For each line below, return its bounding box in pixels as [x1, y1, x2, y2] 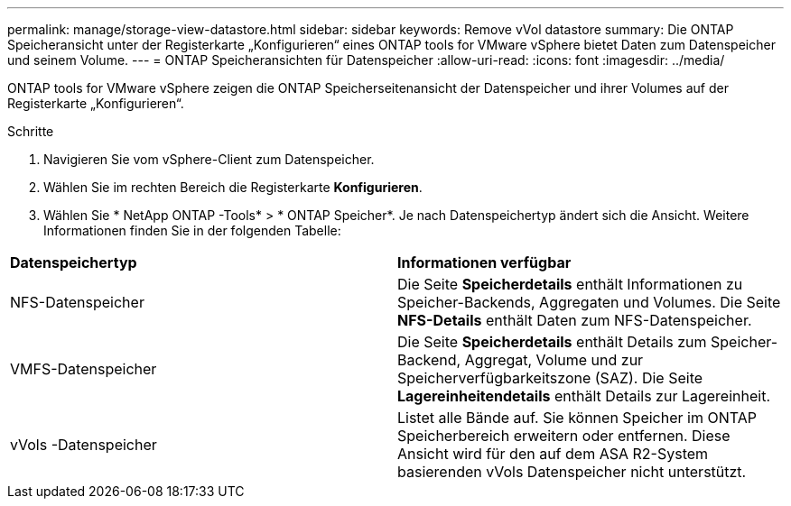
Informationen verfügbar [397, 253, 572, 271]
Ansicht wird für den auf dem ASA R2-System [397, 445, 709, 463]
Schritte [7, 124, 54, 139]
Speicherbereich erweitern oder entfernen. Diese [397, 427, 731, 445]
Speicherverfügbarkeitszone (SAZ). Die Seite [397, 369, 703, 387]
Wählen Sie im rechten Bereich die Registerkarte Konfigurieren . [43, 179, 423, 195]
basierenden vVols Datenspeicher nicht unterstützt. [397, 463, 747, 481]
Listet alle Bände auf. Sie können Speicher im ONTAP [397, 409, 757, 427]
